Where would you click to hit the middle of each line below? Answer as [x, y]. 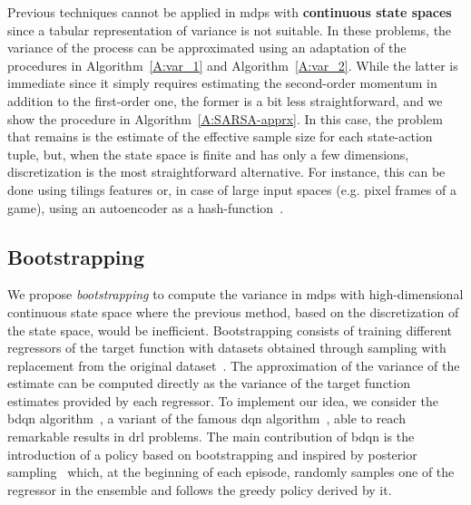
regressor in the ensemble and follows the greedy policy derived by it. [200, 489]
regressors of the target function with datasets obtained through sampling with [227, 348]
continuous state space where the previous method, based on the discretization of [233, 311]
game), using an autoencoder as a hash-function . [146, 207]
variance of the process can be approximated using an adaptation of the [207, 48]
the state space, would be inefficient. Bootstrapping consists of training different [230, 330]
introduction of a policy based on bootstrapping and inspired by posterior [212, 454]
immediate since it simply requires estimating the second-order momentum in [222, 83]
